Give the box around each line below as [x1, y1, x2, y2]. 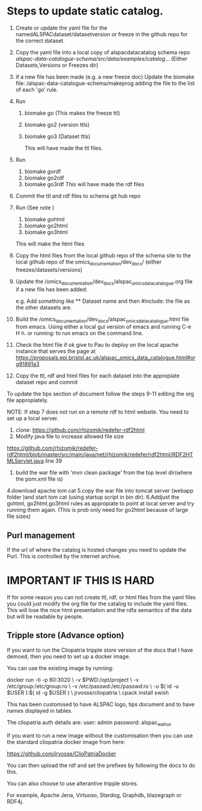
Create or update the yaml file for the [15, 24, 108, 31]
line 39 [44, 457, 63, 465]
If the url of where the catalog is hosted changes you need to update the [7, 546, 186, 554]
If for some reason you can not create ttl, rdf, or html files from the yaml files [7, 594, 196, 601]
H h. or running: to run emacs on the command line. [15, 330, 144, 337]
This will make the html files [15, 240, 85, 247]
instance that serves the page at [15, 348, 96, 355]
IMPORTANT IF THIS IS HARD [7, 574, 155, 587]
